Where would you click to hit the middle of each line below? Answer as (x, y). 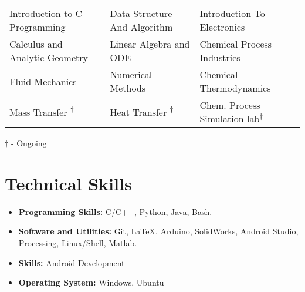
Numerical (131, 74)
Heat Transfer (138, 112)
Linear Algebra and (150, 44)
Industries (220, 57)
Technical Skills (68, 183)
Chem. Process (230, 105)
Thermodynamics (235, 88)
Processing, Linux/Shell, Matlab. (78, 242)
